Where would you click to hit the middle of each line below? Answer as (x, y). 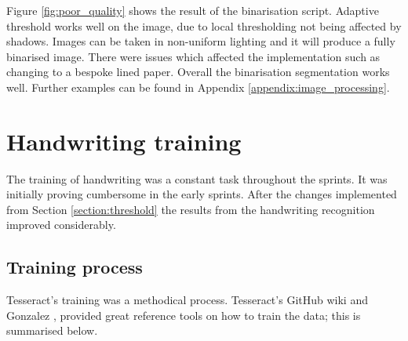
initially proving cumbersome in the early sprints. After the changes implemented (202, 194)
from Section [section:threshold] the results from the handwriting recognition (191, 209)
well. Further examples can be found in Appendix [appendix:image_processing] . (198, 87)
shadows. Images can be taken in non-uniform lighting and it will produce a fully (201, 41)
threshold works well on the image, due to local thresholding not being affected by (204, 25)
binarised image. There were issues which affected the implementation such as (193, 56)
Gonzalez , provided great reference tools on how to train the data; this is (184, 315)
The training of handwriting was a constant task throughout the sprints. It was (197, 178)
